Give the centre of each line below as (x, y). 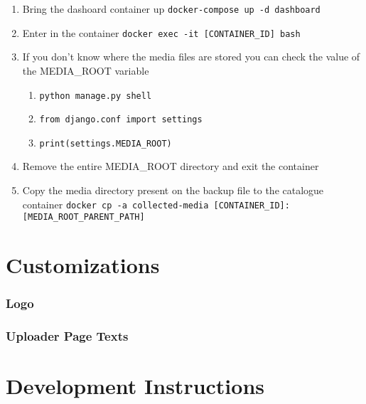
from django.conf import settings (121, 120)
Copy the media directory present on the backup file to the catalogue (173, 190)
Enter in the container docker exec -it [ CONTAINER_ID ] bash (161, 32)
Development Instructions (135, 386)
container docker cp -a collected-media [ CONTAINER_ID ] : (156, 204)
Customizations (83, 265)
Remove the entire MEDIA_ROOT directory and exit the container (171, 166)
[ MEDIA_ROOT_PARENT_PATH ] (84, 217)
